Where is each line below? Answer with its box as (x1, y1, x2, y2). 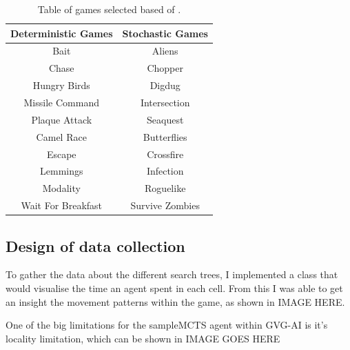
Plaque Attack (31, 112, 92, 126)
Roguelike (145, 181, 186, 195)
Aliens (152, 43, 178, 58)
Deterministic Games (10, 26, 113, 40)
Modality (42, 181, 81, 195)
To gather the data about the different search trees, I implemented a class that (6, 267, 338, 282)
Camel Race (36, 129, 87, 144)
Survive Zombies (130, 198, 200, 213)
